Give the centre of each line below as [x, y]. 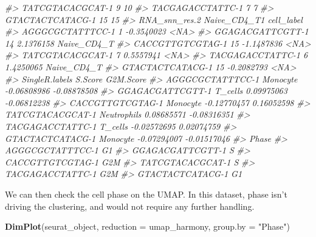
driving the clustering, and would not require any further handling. [130, 206]
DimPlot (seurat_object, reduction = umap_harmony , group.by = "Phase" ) [147, 226]
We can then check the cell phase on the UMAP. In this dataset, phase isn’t [146, 194]
